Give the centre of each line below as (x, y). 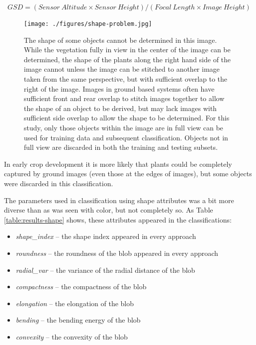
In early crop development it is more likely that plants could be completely (118, 164)
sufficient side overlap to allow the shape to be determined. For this (127, 118)
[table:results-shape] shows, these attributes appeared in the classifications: (118, 219)
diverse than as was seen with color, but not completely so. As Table (109, 210)
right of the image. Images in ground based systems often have (119, 88)
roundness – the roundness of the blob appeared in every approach (117, 253)
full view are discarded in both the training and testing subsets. (121, 147)
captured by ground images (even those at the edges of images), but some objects (128, 173)
